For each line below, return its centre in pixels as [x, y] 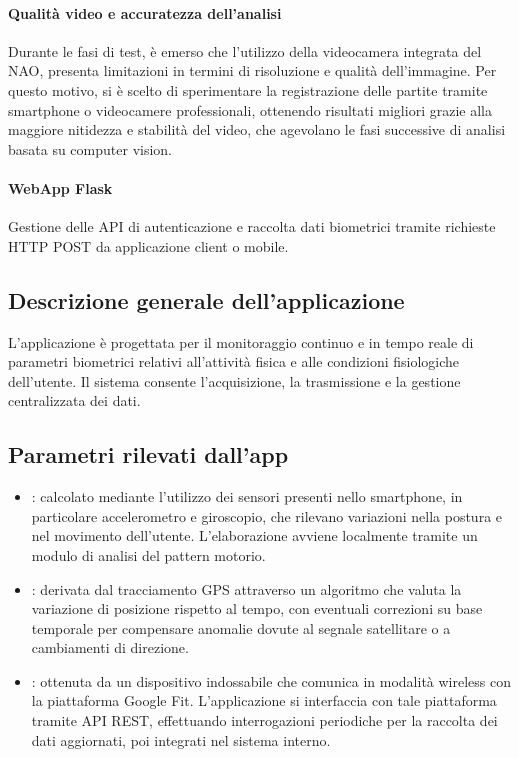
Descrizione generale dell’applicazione [206, 299]
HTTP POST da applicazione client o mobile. [148, 245]
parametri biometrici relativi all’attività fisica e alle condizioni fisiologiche [234, 361]
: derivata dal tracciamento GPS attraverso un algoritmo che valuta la [246, 588]
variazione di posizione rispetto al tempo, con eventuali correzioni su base [257, 608]
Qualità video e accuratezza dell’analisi [145, 12]
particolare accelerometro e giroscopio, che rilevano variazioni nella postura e [267, 515]
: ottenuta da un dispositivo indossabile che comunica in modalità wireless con [271, 680]
